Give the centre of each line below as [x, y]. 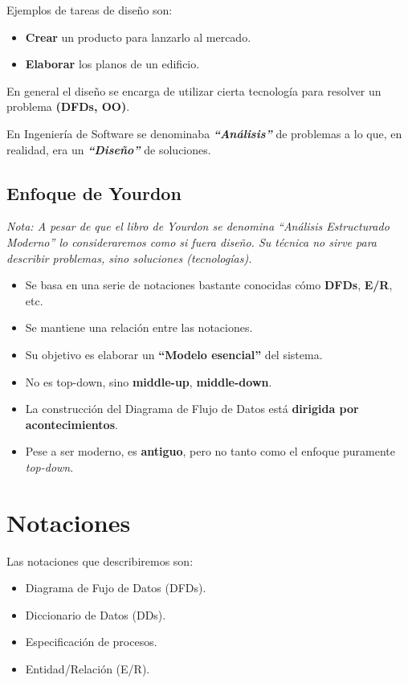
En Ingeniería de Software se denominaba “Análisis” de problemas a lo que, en [204, 133]
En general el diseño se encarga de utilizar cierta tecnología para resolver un [194, 90]
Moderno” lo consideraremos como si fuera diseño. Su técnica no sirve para [192, 241]
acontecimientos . [71, 424]
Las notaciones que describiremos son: [100, 560]
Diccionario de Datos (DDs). [96, 614]
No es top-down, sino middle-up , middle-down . [149, 381]
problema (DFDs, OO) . [68, 106]
